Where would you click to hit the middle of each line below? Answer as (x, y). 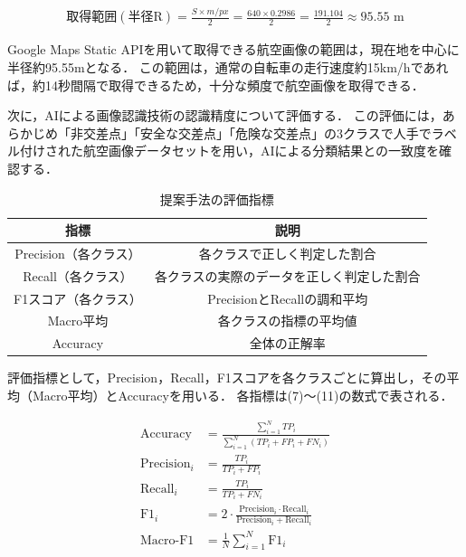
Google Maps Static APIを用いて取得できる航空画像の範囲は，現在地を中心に (233, 49)
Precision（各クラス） (78, 253)
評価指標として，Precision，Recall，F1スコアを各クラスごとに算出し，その (227, 378)
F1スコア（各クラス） (78, 298)
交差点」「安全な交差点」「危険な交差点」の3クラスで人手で (257, 132)
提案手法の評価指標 (217, 198)
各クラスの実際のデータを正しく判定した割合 (287, 275)
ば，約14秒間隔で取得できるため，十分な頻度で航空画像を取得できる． (216, 85)
